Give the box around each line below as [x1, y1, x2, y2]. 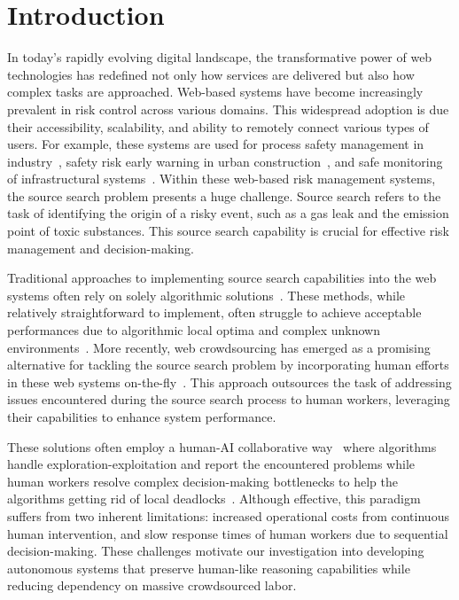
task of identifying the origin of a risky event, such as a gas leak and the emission [7, 204, 449, 222]
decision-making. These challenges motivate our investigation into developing [7, 542, 424, 560]
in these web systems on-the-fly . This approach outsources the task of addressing [7, 372, 452, 391]
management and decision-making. [7, 238, 194, 257]
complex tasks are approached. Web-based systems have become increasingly [7, 82, 424, 101]
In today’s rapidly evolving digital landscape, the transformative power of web [7, 48, 432, 66]
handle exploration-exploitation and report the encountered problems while [7, 455, 415, 473]
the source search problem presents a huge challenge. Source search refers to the [7, 186, 441, 205]
